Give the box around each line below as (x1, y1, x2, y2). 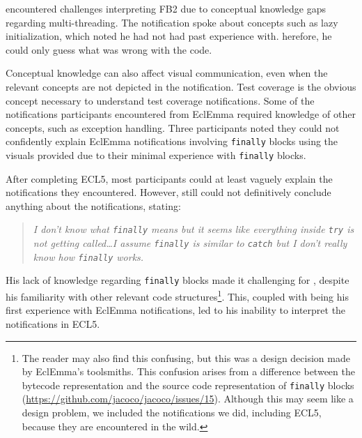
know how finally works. (33, 249, 144, 264)
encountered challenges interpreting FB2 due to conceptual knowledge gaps (6, 1, 326, 15)
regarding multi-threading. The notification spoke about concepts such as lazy (6, 15, 338, 29)
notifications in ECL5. (6, 316, 100, 331)
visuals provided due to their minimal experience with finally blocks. (6, 148, 306, 162)
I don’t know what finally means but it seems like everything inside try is (33, 222, 354, 236)
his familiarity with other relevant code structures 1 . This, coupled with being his (6, 287, 349, 303)
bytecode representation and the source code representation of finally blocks (22, 377, 354, 392)
